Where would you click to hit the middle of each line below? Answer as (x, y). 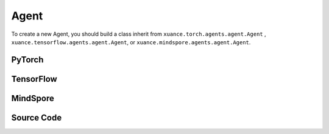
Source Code (37, 117)
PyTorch (27, 60)
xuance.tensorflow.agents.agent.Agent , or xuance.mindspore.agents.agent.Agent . (131, 42)
